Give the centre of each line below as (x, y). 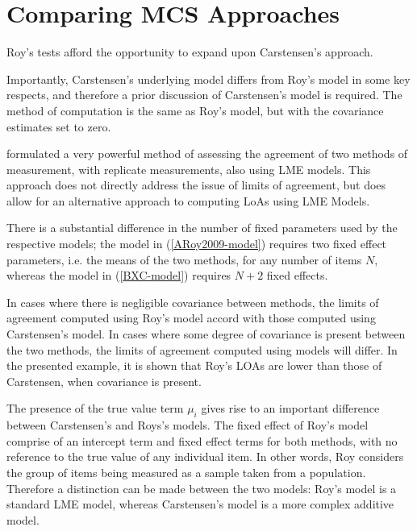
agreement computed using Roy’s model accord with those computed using (191, 318)
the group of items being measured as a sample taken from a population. (186, 472)
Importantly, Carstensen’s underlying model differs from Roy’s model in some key (208, 79)
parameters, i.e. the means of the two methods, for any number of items (184, 259)
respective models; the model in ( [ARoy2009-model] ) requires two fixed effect (197, 244)
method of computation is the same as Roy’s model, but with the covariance (195, 110)
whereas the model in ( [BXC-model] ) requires (119, 275)
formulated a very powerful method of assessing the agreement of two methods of (207, 153)
